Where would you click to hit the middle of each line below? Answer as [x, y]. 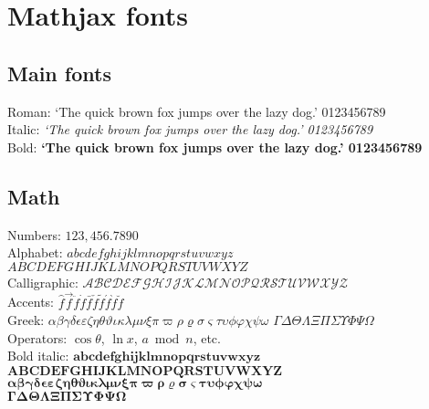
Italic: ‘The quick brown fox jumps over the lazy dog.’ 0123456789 [190, 129]
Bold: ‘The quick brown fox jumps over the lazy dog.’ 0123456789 [215, 147]
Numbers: [34, 234]
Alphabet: [35, 252]
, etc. [207, 337]
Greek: [26, 320]
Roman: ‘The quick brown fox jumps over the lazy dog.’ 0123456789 [197, 111]
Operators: [37, 337]
